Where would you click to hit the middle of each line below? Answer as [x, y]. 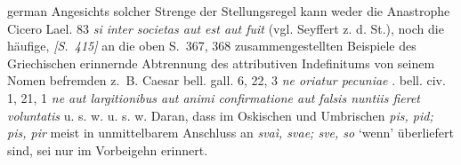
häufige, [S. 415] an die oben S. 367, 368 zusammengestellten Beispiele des [212, 46]
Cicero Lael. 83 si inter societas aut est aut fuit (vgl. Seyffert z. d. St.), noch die [226, 28]
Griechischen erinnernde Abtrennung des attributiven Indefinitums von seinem [221, 63]
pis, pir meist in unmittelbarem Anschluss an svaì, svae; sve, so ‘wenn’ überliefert [230, 133]
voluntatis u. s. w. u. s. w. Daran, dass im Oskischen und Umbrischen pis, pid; [220, 115]
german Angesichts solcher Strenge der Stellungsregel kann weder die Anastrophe [229, 11]
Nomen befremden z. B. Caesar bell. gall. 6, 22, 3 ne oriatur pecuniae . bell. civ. [226, 80]
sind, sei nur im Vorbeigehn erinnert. [108, 149]
